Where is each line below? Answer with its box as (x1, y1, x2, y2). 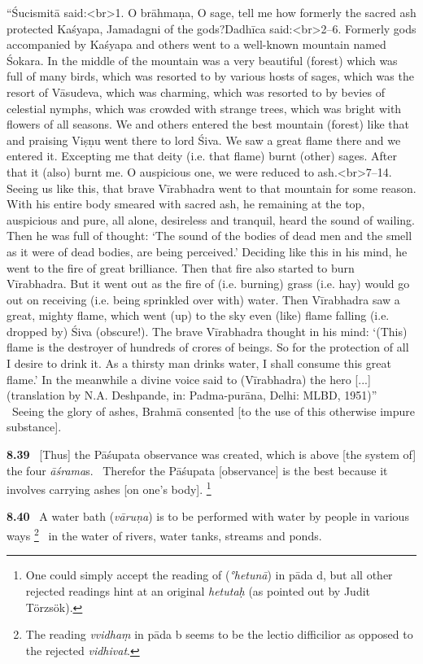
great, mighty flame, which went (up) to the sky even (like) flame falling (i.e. (7, 307, 390, 324)
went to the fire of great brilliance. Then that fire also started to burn (7, 259, 355, 276)
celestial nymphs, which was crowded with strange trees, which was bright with (7, 99, 402, 116)
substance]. (7, 418, 62, 435)
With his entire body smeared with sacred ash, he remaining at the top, (7, 195, 365, 212)
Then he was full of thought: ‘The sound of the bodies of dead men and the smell (7, 227, 412, 244)
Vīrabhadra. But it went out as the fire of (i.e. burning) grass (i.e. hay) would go (7, 275, 410, 292)
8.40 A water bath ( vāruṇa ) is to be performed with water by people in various (7, 508, 409, 525)
